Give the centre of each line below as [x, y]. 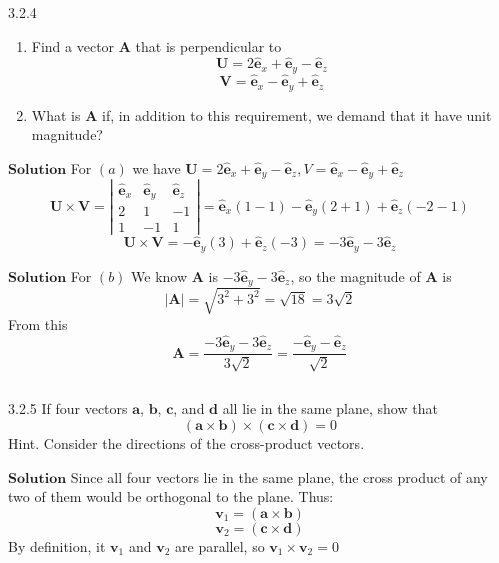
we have [156, 167]
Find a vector [73, 45]
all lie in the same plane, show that [330, 408]
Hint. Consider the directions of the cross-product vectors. [186, 443]
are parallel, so [220, 545]
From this [38, 323]
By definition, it [57, 545]
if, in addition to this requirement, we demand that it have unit [296, 114]
